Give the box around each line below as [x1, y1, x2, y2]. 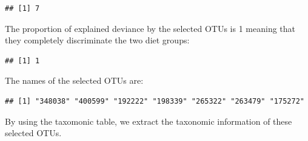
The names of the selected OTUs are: [5, 74, 144, 87]
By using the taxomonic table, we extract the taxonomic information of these [5, 114, 292, 127]
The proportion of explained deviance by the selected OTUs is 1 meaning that [5, 22, 296, 34]
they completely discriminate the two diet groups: [5, 34, 190, 46]
